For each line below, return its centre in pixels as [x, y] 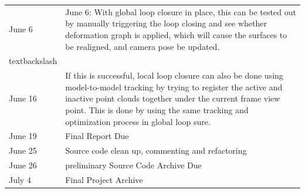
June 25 [23, 150]
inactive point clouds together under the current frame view [173, 98]
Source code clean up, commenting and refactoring [156, 150]
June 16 [23, 98]
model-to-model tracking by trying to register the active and [174, 87]
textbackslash [33, 61]
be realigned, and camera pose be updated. [143, 46]
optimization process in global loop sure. [138, 121]
